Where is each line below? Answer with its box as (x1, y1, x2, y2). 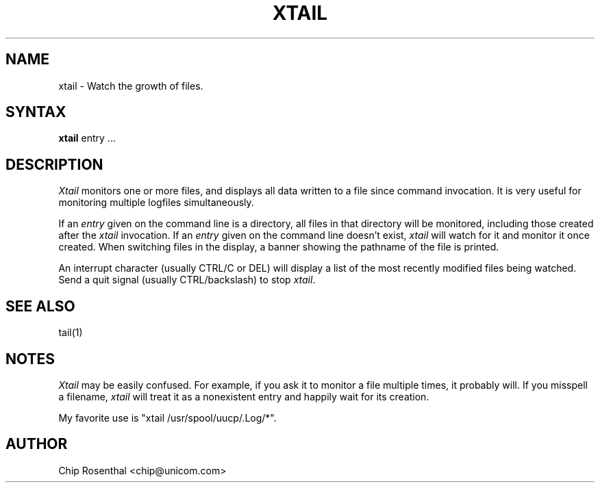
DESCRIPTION (5, 155, 103, 173)
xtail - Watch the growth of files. (58, 79, 203, 92)
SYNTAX (5, 103, 66, 121)
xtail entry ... (58, 132, 116, 144)
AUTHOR (5, 435, 68, 453)
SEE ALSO (5, 297, 75, 315)
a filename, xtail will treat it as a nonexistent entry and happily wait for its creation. (58, 390, 429, 402)
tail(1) (58, 326, 83, 339)
